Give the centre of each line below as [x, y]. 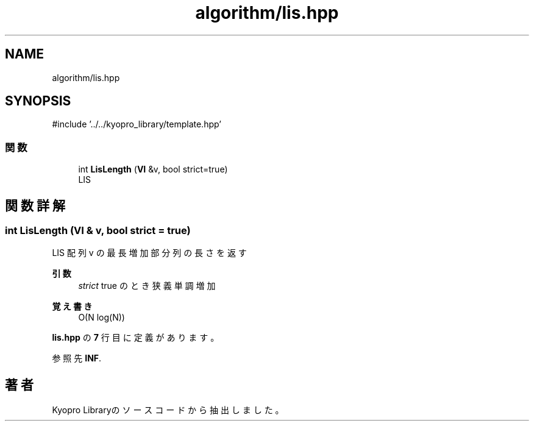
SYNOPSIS [38, 101]
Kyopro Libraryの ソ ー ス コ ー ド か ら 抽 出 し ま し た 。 [168, 410]
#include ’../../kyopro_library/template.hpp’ [137, 124]
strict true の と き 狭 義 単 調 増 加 [147, 286]
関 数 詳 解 [35, 205]
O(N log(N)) [101, 318]
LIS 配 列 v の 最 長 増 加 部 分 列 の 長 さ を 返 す [149, 253]
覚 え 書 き [72, 307]
